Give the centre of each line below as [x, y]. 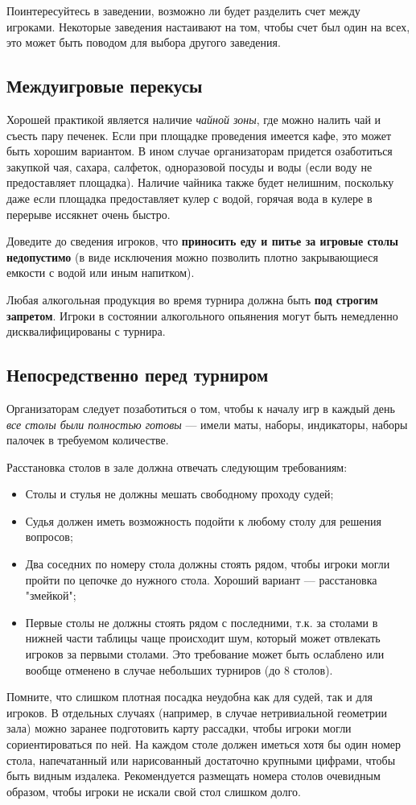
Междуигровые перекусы [105, 86]
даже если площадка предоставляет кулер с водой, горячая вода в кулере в [189, 198]
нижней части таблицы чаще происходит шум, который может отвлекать [203, 638]
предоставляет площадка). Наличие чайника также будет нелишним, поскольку [200, 182]
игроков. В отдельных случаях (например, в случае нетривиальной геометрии [197, 712]
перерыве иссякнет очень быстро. [89, 214]
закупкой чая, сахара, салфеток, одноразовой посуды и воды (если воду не [189, 166]
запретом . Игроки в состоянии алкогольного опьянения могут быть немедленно [202, 315]
